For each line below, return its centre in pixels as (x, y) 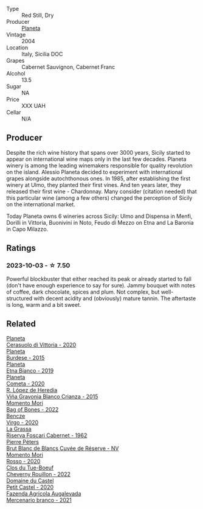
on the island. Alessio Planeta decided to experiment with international (94, 172)
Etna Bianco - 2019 (30, 371)
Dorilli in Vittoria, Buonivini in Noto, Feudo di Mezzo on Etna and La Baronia (100, 222)
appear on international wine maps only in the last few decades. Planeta (96, 159)
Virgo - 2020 (22, 423)
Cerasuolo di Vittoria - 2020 (41, 345)
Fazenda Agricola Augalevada (44, 494)
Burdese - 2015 (26, 358)
